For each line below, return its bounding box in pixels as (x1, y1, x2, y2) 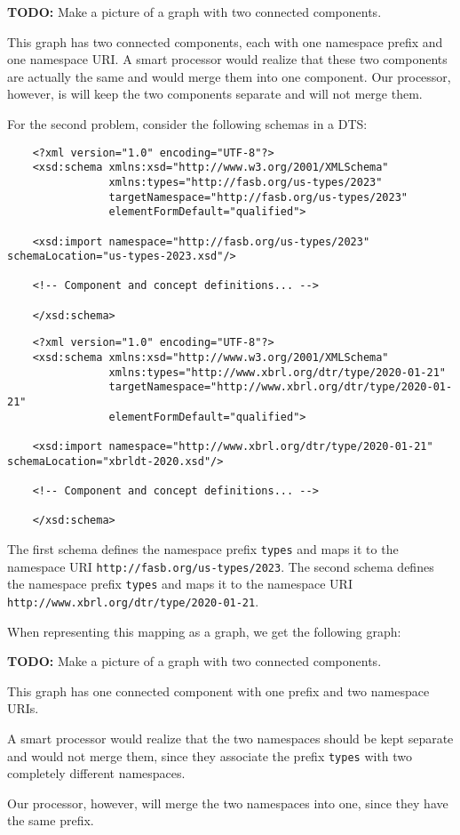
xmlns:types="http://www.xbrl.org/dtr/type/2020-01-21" (108, 365, 446, 379)
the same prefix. (7, 811, 94, 830)
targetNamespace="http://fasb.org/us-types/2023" (108, 190, 408, 204)
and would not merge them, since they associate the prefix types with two (7, 746, 413, 765)
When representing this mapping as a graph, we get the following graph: (7, 622, 401, 640)
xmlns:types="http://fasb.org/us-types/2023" (108, 175, 383, 189)
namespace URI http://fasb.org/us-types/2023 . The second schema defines (7, 557, 434, 575)
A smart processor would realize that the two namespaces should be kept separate (7, 728, 454, 747)
